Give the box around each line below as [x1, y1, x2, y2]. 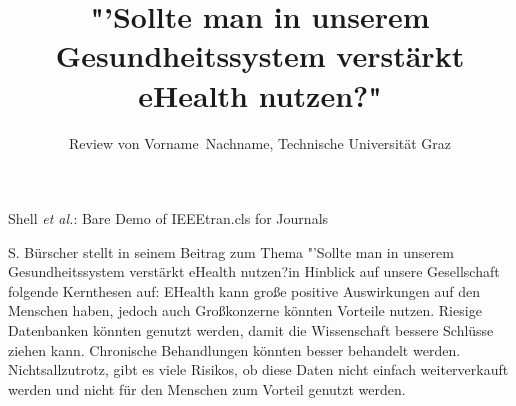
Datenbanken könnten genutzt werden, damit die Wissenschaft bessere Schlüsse [8, 320, 494, 341]
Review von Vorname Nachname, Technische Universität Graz [68, 132, 452, 153]
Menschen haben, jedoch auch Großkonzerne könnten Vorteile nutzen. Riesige [8, 300, 482, 321]
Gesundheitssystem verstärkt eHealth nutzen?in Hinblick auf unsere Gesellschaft [8, 261, 500, 282]
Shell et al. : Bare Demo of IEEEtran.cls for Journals [8, 208, 329, 229]
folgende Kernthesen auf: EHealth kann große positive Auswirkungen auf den [8, 280, 480, 301]
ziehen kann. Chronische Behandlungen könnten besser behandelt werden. [8, 339, 461, 360]
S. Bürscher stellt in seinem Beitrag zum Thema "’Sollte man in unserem [8, 241, 454, 262]
